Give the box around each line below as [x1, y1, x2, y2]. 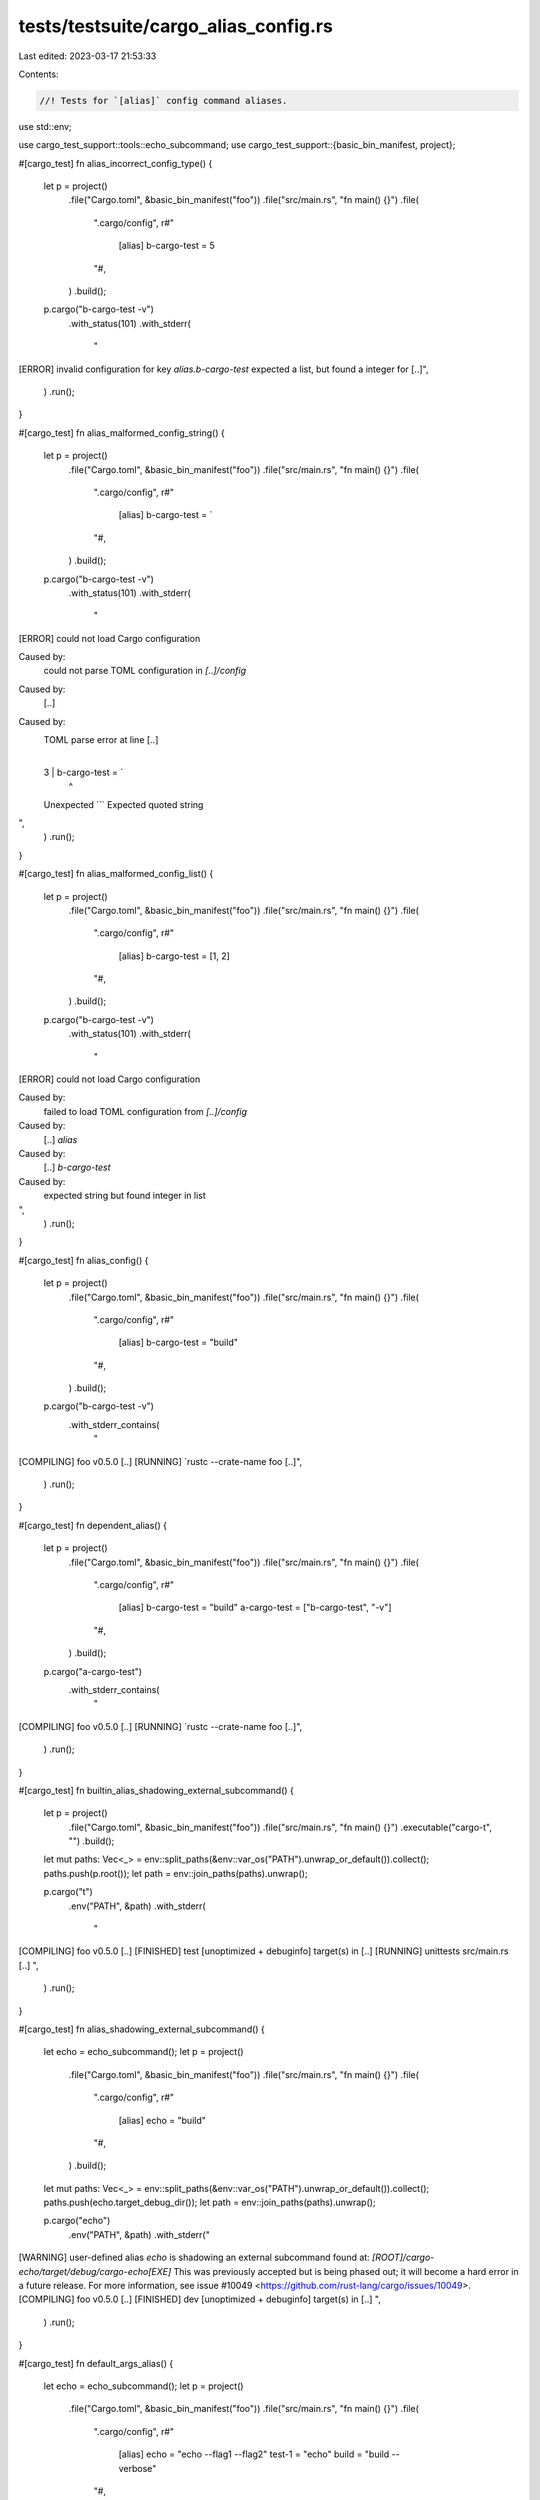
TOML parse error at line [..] [43, 734, 159, 746]
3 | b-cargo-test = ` [43, 766, 124, 778]
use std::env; [18, 120, 72, 132]
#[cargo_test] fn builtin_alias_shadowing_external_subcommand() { [18, 1784, 295, 1796]
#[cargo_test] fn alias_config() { [18, 1254, 149, 1266]
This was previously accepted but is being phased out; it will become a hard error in [173, 2265, 519, 2277]
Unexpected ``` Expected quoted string [43, 798, 204, 810]
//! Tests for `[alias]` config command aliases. [39, 95, 288, 106]
